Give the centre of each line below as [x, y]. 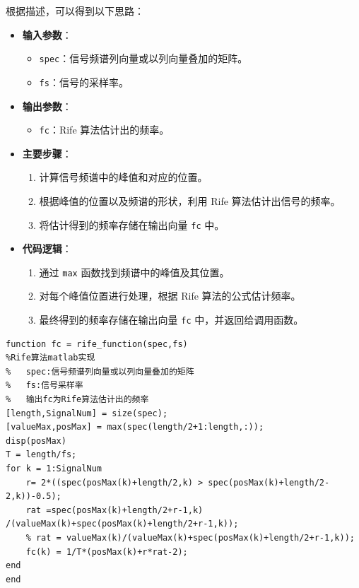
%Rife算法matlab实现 [51, 358]
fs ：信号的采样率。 [84, 82]
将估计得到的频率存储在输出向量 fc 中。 [132, 224]
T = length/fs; [41, 455]
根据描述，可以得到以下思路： [75, 11]
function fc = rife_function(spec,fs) [97, 344]
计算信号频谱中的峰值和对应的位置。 [123, 177]
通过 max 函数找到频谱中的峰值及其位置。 [134, 272]
